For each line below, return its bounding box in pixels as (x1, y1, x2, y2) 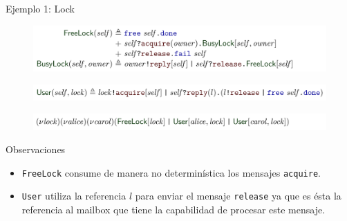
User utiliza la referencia (21, 188, 126, 203)
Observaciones (6, 142, 66, 157)
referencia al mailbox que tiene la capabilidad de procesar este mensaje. (21, 202, 326, 217)
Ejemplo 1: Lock (6, 1, 75, 15)
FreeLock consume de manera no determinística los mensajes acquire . (21, 165, 321, 179)
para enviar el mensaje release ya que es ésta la (135, 188, 341, 203)
